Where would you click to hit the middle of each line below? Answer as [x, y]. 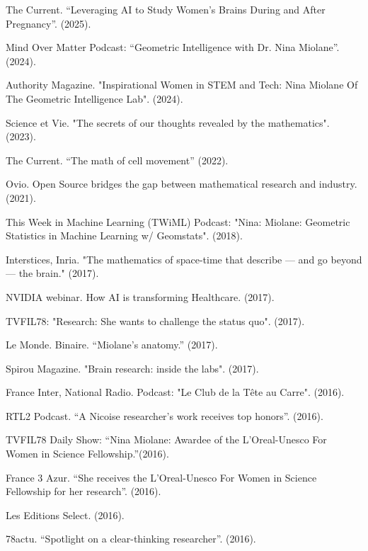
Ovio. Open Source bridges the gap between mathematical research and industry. [182, 184]
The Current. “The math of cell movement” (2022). [117, 160]
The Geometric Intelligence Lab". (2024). [94, 98]
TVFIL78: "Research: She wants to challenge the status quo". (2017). [155, 320]
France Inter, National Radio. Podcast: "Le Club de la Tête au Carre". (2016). [175, 392]
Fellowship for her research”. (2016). [84, 491]
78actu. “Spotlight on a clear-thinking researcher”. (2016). [131, 539]
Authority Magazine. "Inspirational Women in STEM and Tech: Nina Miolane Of [182, 85]
